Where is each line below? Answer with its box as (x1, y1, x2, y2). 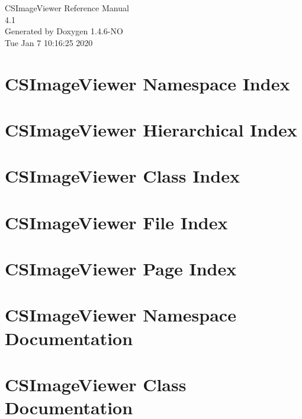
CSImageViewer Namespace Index (5, 71, 290, 95)
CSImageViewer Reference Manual (5, 2, 129, 14)
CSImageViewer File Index (5, 210, 228, 234)
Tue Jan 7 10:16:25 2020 (5, 36, 93, 48)
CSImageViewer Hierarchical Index (5, 117, 297, 141)
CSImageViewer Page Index (5, 256, 237, 281)
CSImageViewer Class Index (5, 164, 240, 188)
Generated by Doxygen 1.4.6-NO (5, 25, 123, 37)
